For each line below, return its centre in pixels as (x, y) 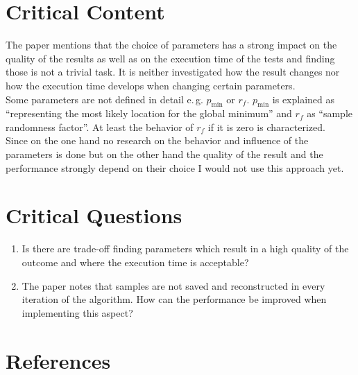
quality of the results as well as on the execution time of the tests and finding (170, 58)
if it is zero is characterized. (266, 127)
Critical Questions (94, 215)
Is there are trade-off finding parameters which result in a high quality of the (185, 248)
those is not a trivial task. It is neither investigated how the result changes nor (173, 72)
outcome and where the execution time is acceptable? (135, 262)
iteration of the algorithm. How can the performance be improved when (174, 299)
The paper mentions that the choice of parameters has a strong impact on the (171, 45)
